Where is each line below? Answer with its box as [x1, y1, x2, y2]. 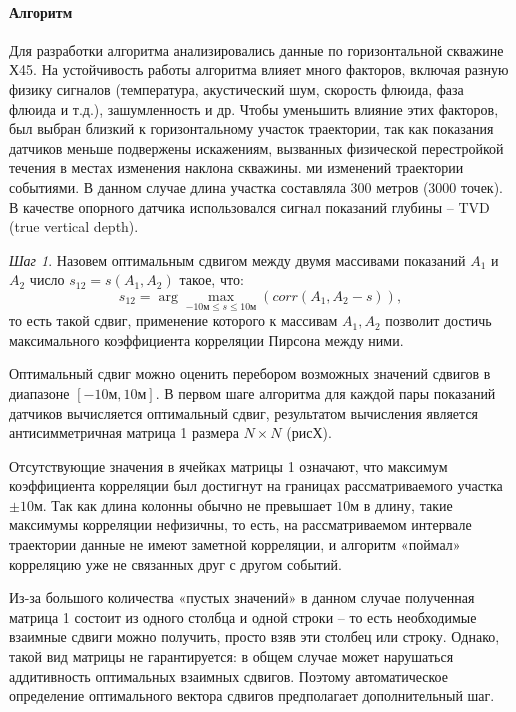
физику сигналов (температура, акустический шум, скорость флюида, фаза [9, 78, 464, 99]
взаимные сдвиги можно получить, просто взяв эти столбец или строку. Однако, [9, 626, 500, 647]
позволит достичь [385, 310, 492, 331]
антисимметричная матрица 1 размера [9, 422, 239, 443]
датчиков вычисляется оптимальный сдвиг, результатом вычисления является [9, 402, 479, 423]
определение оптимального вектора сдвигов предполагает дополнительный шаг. [9, 685, 495, 706]
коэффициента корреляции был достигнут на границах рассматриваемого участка [9, 475, 503, 496]
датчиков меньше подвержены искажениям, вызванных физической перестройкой [9, 137, 504, 158]
